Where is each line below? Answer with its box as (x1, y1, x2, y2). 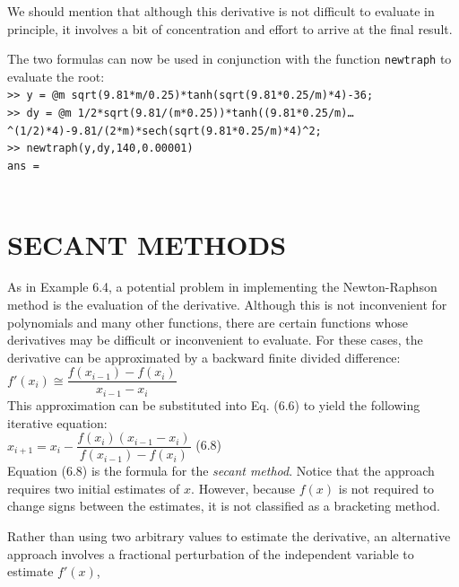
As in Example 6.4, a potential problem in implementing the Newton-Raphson (7, 277, 437, 296)
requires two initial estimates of (7, 478, 180, 497)
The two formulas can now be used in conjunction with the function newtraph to (7, 49, 452, 68)
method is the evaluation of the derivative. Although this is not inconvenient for (7, 295, 447, 314)
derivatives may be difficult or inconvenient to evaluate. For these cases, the (7, 330, 423, 349)
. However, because (191, 478, 296, 497)
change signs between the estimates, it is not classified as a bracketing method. (7, 496, 440, 515)
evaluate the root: (7, 66, 105, 85)
